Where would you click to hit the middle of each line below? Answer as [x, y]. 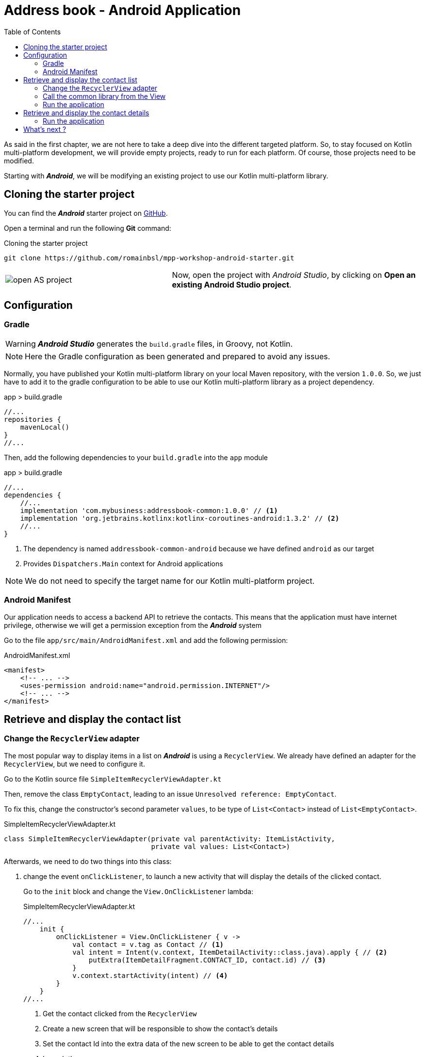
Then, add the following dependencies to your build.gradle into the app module [136, 457]
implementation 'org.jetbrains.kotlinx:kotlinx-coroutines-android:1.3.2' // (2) [180, 518]
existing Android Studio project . [232, 284]
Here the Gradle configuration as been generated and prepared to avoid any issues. [178, 356]
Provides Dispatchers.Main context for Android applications [123, 563]
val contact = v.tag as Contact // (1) [148, 944]
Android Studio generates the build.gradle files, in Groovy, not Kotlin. [165, 344]
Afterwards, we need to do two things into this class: [88, 861]
